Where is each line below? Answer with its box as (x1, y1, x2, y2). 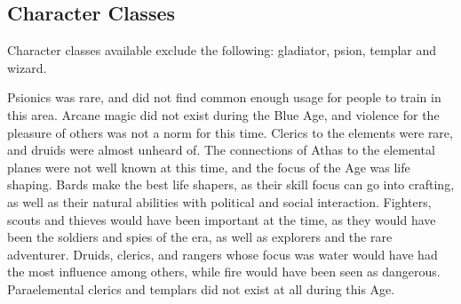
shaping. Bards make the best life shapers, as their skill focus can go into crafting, (7, 175, 455, 194)
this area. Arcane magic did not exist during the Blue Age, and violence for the (7, 105, 440, 124)
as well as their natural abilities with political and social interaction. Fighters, (7, 192, 432, 211)
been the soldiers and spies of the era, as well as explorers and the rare (7, 228, 393, 246)
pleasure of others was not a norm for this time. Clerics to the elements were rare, (7, 123, 453, 141)
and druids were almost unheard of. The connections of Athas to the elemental (7, 140, 435, 159)
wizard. (7, 58, 47, 76)
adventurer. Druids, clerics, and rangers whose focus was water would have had (7, 244, 438, 263)
